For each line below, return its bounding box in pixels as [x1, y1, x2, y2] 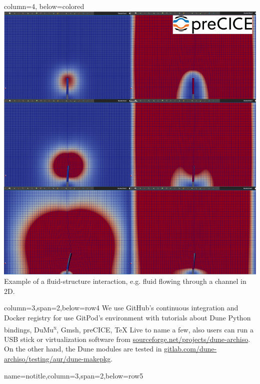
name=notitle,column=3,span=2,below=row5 [4, 370, 143, 380]
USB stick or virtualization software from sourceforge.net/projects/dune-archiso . [4, 333, 250, 344]
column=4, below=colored [4, 1, 84, 11]
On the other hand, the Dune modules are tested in [4, 343, 162, 354]
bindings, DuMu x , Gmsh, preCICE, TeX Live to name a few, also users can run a [4, 322, 253, 334]
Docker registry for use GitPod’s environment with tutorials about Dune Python [4, 312, 251, 322]
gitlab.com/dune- [164, 343, 217, 354]
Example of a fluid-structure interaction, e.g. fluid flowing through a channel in [4, 276, 246, 286]
